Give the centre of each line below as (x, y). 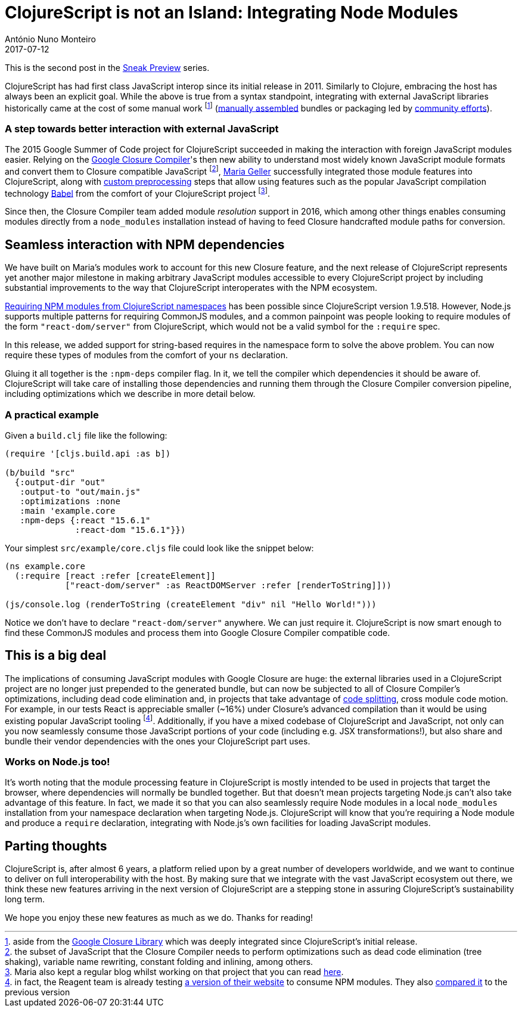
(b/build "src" (40, 473)
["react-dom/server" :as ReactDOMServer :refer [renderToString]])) (229, 586)
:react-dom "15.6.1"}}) (130, 530)
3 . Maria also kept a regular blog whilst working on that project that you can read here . (174, 972)
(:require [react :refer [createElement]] (115, 576)
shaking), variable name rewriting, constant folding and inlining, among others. (159, 962)
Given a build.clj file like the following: (86, 436)
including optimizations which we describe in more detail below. (130, 394)
